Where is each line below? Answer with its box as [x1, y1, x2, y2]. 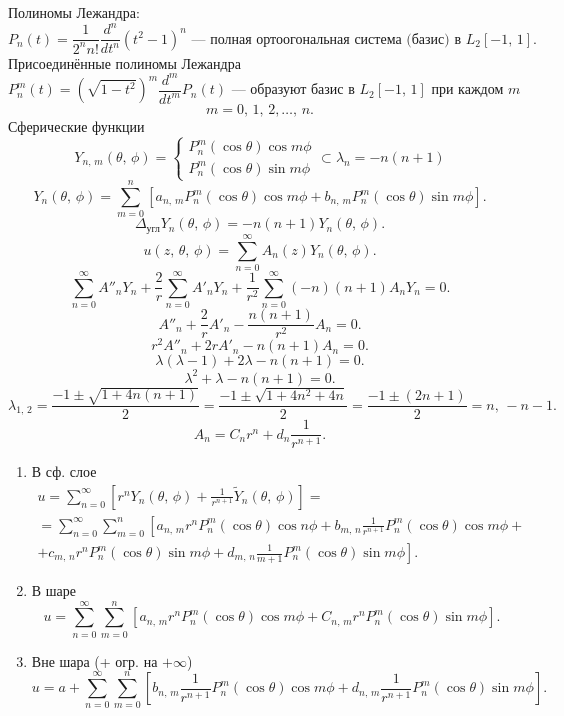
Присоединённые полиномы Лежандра [8, 52, 241, 73]
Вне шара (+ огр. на [31, 650, 158, 671]
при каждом [431, 83, 504, 98]
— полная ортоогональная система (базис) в [191, 32, 462, 47]
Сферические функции [8, 116, 145, 137]
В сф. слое [31, 461, 97, 482]
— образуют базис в [231, 83, 355, 98]
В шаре [31, 580, 77, 601]
